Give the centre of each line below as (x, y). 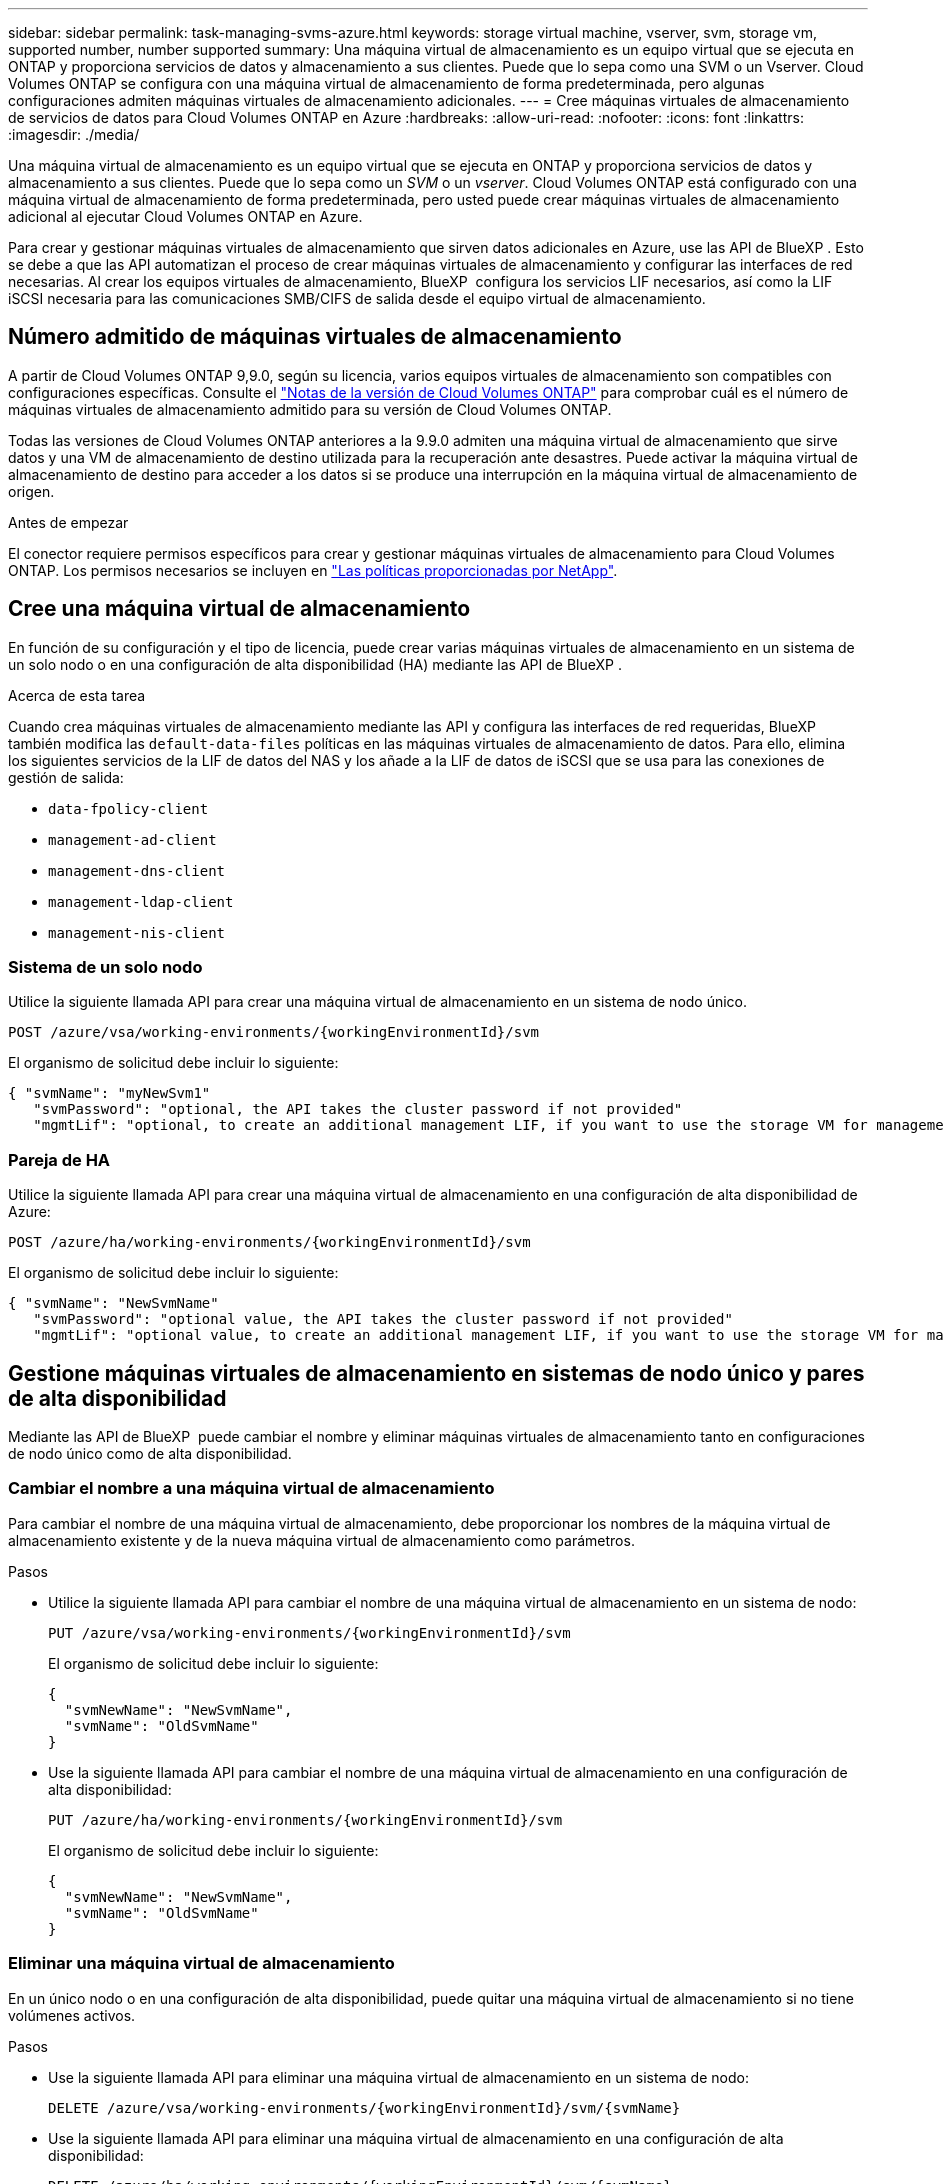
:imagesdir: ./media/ (74, 134)
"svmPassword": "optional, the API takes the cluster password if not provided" (358, 1109)
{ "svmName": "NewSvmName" (113, 1303)
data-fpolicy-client (128, 808)
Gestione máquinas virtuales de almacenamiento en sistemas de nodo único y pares (436, 1373)
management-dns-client (137, 870)
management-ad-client (132, 839)
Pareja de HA (59, 1159)
